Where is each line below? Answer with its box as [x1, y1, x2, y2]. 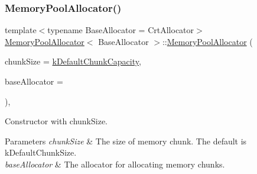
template [5, 24, 37, 36]
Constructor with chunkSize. [5, 115, 108, 127]
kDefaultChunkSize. [5, 146, 77, 159]
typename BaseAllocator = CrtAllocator [47, 24, 194, 36]
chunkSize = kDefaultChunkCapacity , [5, 55, 141, 67]
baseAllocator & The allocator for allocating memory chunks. [5, 157, 225, 170]
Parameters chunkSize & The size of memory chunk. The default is [5, 134, 247, 147]
